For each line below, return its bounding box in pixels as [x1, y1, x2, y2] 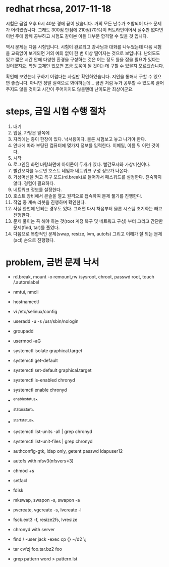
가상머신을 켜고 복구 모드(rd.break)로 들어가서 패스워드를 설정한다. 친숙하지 [13, 174, 162, 180]
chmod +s [13, 467, 34, 474]
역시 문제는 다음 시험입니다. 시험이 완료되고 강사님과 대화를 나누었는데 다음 [6, 43, 153, 50]
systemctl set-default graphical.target [13, 367, 92, 373]
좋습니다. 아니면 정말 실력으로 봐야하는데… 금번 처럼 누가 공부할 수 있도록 [11, 79, 155, 86]
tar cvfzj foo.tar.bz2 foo [13, 546, 63, 552]
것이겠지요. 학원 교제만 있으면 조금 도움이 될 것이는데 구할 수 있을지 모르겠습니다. [6, 63, 164, 69]
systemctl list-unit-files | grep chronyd [13, 438, 93, 444]
